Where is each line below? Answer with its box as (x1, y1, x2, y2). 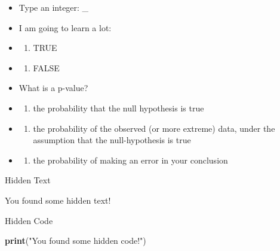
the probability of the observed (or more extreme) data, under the (33, 122, 275, 134)
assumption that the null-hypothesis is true (33, 134, 191, 146)
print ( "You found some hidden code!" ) (5, 234, 146, 247)
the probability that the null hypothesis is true (33, 101, 204, 114)
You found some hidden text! (5, 193, 111, 206)
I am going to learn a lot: (19, 21, 112, 34)
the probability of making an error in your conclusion (33, 153, 228, 166)
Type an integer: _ (19, 1, 89, 13)
